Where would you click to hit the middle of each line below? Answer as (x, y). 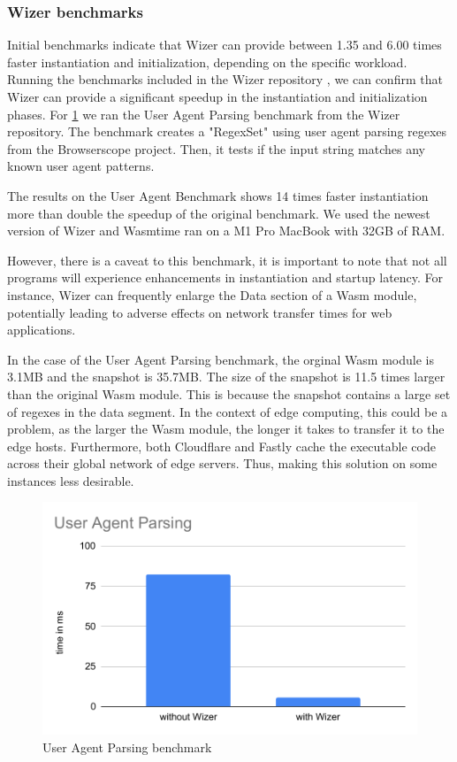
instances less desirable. (71, 480)
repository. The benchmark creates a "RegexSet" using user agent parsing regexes (227, 131)
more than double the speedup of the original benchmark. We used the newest (219, 213)
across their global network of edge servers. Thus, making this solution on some (222, 463)
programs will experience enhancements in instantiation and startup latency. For (225, 277)
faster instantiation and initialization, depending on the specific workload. (207, 62)
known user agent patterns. (81, 166)
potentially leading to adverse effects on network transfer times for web (200, 312)
